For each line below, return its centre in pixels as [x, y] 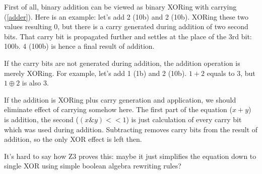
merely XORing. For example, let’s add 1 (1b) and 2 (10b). [95, 73]
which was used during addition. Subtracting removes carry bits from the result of [131, 129]
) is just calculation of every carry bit [184, 119]
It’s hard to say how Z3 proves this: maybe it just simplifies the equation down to [130, 156]
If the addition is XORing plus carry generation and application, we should [120, 99]
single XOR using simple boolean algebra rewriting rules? [93, 166]
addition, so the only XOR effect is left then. [73, 139]
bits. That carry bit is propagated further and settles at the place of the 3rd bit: [128, 36]
